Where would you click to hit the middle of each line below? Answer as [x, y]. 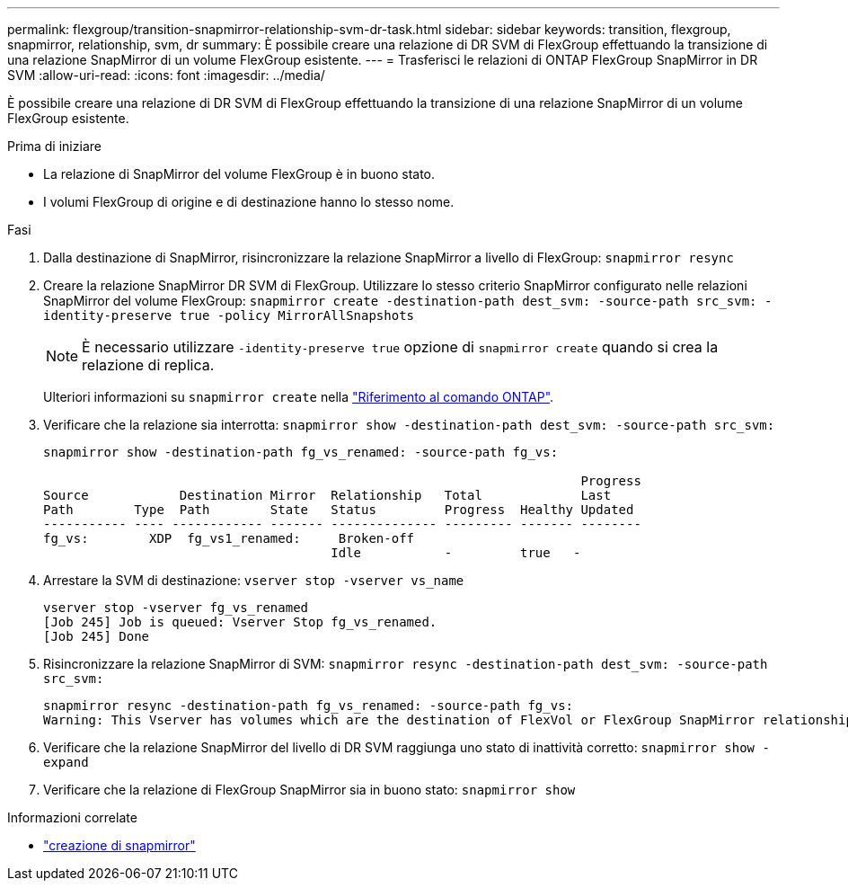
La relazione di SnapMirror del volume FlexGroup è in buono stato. [239, 174]
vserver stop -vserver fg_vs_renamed [176, 608]
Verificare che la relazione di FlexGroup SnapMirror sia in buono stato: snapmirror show [309, 790]
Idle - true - [456, 553]
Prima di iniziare [54, 146]
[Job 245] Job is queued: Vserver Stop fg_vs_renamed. [240, 622]
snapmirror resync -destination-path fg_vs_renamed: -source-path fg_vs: [309, 706]
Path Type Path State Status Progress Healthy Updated [339, 510]
